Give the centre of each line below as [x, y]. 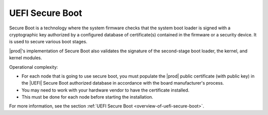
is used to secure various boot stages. [48, 42]
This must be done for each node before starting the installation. [87, 97]
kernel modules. [26, 58]
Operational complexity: [33, 67]
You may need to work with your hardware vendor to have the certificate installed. [105, 90]
